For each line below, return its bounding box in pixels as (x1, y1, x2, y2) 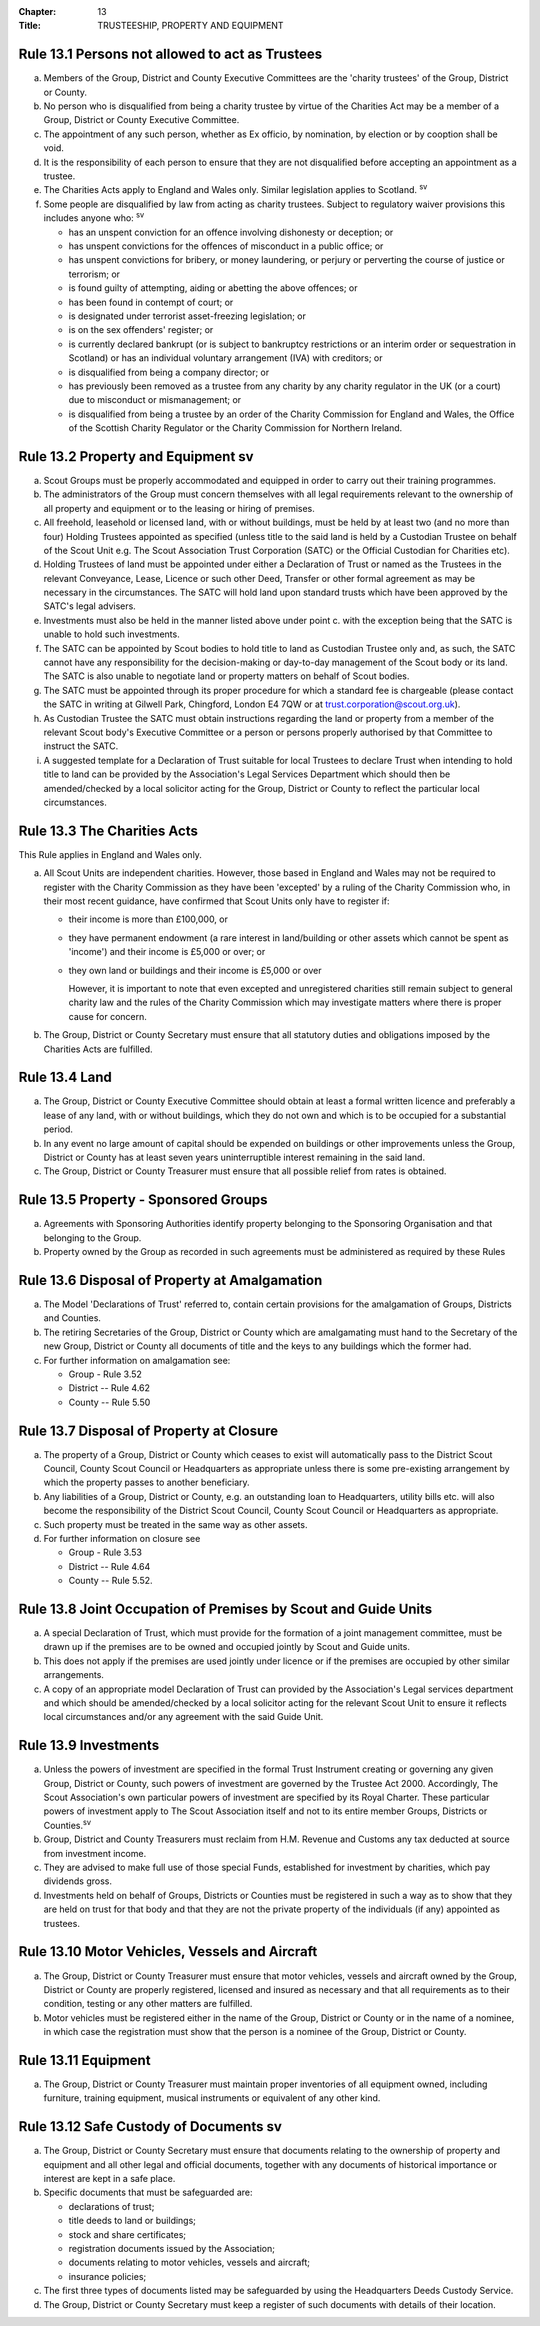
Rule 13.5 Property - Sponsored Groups (18, 1191, 269, 1209)
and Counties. (43, 1312, 102, 1324)
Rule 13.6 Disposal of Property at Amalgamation (18, 1271, 323, 1289)
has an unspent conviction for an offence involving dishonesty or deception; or (68, 226, 394, 238)
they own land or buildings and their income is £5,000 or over (68, 964, 322, 976)
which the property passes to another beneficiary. (43, 1476, 250, 1489)
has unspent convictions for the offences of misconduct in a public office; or (68, 240, 384, 252)
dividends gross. (43, 1875, 112, 1887)
